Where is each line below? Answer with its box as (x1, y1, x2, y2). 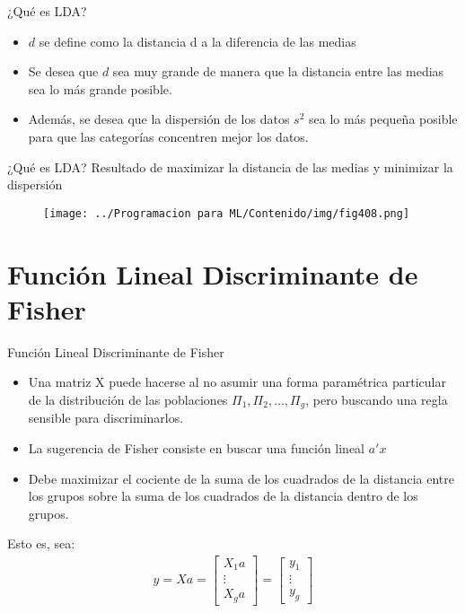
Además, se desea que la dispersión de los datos (28, 109, 290, 128)
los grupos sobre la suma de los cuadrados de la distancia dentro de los (28, 486, 418, 505)
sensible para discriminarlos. (28, 408, 184, 427)
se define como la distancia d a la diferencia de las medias (39, 31, 356, 50)
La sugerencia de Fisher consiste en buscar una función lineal (28, 438, 365, 457)
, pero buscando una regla (305, 390, 448, 408)
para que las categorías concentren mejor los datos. (28, 127, 309, 145)
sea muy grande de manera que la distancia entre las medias (112, 62, 444, 81)
